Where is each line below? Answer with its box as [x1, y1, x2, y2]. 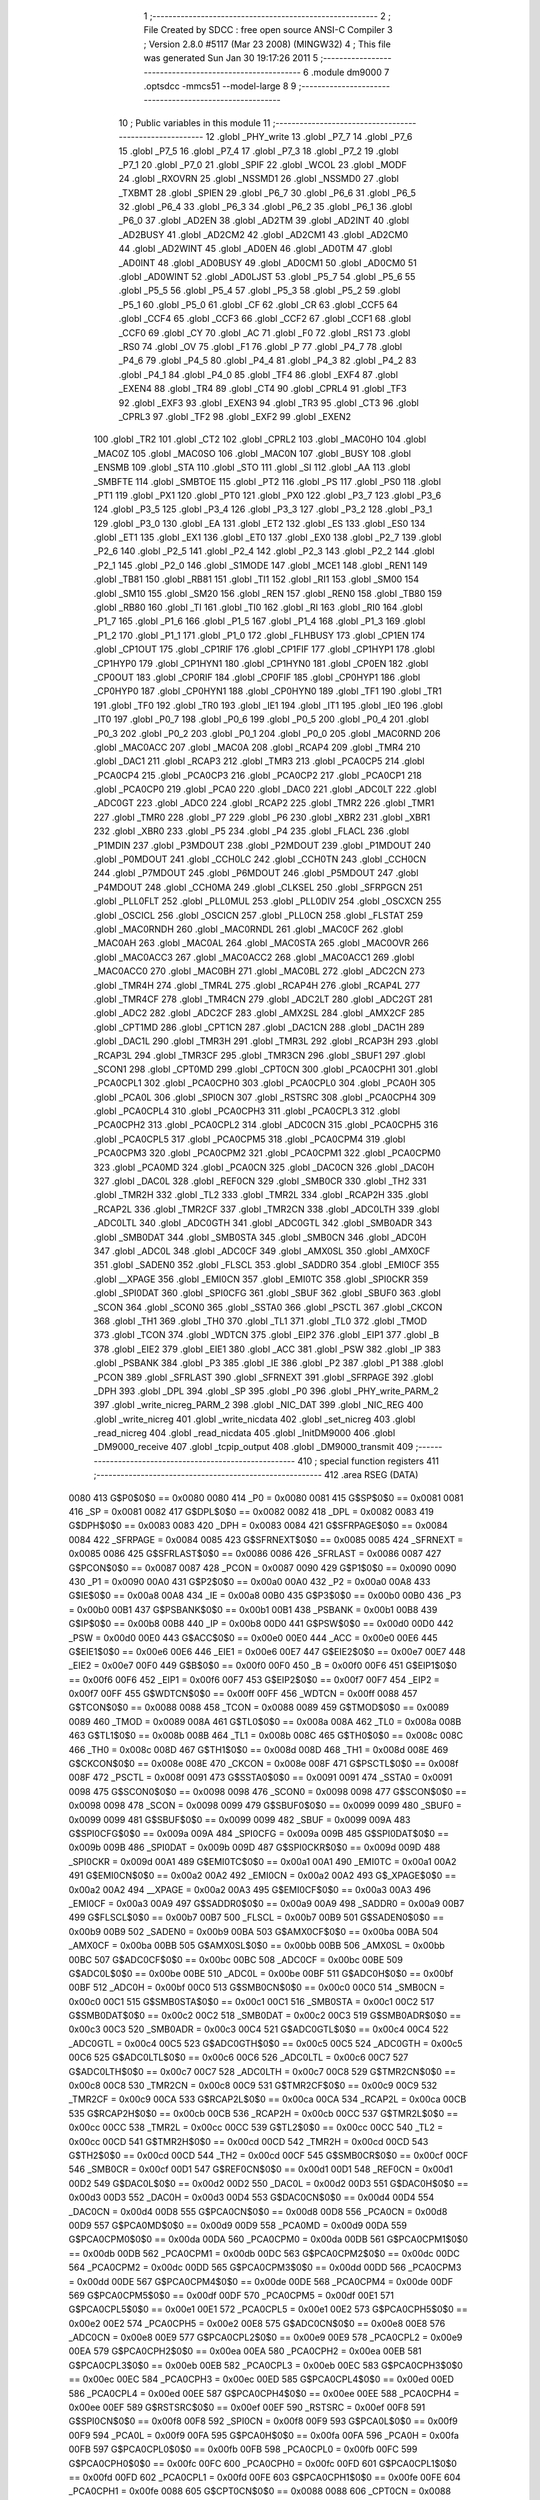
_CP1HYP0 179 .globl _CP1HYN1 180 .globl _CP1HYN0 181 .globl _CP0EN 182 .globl [93, 657, 429, 669]
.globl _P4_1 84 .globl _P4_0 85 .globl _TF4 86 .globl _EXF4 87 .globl [118, 368, 399, 380]
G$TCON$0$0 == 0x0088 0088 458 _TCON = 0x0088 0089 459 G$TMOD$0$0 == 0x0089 [68, 1701, 450, 1714]
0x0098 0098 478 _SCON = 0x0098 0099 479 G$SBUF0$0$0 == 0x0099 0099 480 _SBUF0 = [68, 1800, 462, 1812]
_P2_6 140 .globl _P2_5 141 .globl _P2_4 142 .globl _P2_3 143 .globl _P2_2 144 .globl [93, 545, 435, 557]
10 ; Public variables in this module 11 [118, 116, 271, 129]
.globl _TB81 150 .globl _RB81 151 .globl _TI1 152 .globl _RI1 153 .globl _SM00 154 [93, 573, 420, 585]
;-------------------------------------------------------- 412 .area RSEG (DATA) [93, 1469, 419, 1481]
